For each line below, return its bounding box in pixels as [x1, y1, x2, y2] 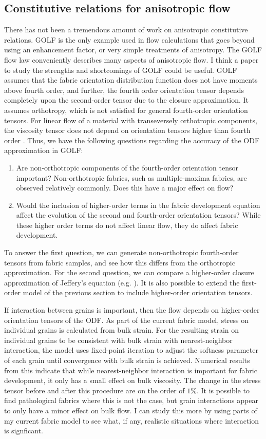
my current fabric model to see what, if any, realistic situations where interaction [4, 415, 259, 426]
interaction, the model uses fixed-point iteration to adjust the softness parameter [4, 345, 258, 355]
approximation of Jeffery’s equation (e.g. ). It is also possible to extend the [4, 277, 240, 288]
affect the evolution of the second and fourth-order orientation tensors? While [16, 209, 261, 220]
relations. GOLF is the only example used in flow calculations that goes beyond [4, 34, 255, 45]
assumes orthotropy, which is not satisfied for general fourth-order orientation [4, 104, 248, 115]
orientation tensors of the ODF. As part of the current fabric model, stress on [4, 314, 249, 325]
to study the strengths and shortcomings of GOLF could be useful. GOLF [4, 64, 237, 75]
